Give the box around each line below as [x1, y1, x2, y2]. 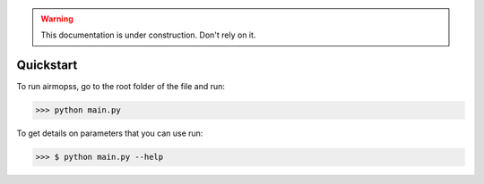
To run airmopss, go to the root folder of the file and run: [16, 81, 226, 92]
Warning [40, 13, 73, 24]
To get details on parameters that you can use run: [16, 128, 203, 138]
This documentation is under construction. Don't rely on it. [40, 29, 256, 40]
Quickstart [16, 58, 78, 73]
